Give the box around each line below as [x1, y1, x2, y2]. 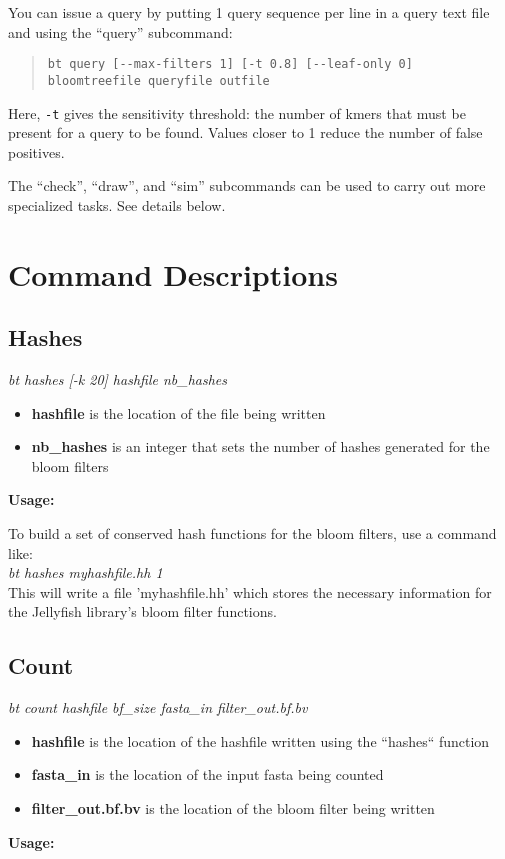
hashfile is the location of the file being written [31, 402, 326, 423]
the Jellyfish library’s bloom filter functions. [8, 601, 277, 622]
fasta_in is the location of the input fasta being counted [31, 764, 384, 785]
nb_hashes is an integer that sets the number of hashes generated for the [31, 436, 490, 457]
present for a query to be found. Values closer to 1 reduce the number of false [8, 122, 483, 143]
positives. [8, 141, 65, 162]
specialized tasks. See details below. [8, 194, 226, 215]
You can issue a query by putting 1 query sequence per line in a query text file [8, 2, 490, 22]
